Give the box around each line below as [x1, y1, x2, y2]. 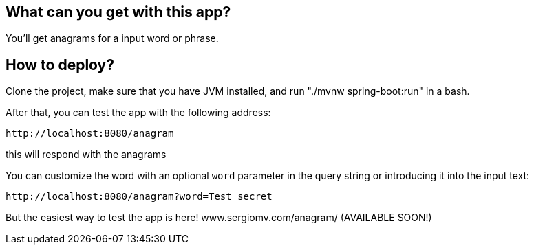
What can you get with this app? [6, 3, 231, 21]
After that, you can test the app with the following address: [6, 106, 271, 119]
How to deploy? [6, 56, 115, 73]
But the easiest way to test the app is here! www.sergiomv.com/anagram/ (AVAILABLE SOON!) [6, 212, 432, 224]
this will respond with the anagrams [6, 148, 167, 161]
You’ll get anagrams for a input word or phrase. [6, 32, 219, 45]
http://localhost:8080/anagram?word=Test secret [6, 191, 273, 203]
